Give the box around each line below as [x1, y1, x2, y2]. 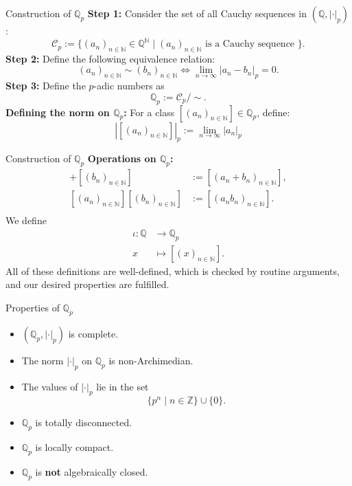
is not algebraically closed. [35, 464, 148, 478]
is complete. [68, 326, 119, 340]
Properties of [5, 300, 60, 314]
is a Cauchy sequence [205, 39, 295, 49]
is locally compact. [35, 440, 114, 454]
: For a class [124, 104, 175, 119]
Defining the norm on [5, 104, 110, 119]
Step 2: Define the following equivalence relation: [5, 51, 215, 65]
